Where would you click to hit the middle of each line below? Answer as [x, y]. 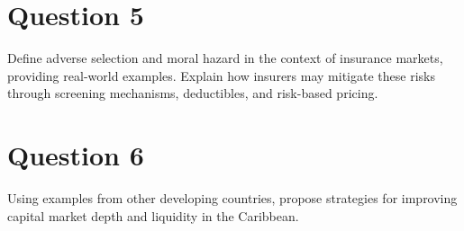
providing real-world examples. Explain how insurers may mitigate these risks [221, 75]
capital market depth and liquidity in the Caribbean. [153, 215]
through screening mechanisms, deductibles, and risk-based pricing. [193, 93]
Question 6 [76, 155]
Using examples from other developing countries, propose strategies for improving [232, 198]
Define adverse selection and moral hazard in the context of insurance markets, [225, 58]
